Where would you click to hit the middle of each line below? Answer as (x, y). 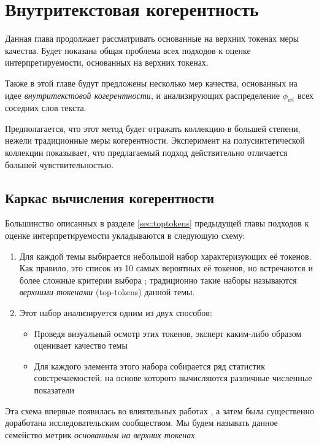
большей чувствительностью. (60, 164)
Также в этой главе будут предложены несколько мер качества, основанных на (151, 83)
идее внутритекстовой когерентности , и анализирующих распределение (143, 95)
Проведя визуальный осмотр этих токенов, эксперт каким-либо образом (168, 333)
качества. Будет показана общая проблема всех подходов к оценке (128, 50)
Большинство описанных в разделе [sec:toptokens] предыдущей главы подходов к (157, 223)
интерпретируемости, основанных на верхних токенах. (107, 62)
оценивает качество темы (81, 345)
